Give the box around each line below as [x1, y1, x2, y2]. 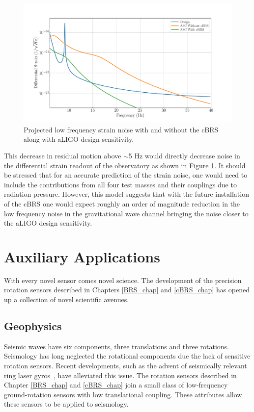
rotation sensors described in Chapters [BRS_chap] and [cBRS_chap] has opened [4, 284, 250, 295]
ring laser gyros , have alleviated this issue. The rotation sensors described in [4, 370, 237, 380]
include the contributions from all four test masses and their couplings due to [4, 179, 237, 189]
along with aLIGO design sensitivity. [24, 134, 134, 144]
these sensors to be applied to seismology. [4, 399, 129, 409]
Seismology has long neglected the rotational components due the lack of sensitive [4, 351, 251, 361]
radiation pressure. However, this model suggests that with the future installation [4, 189, 249, 199]
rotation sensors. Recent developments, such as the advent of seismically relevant [4, 360, 247, 371]
